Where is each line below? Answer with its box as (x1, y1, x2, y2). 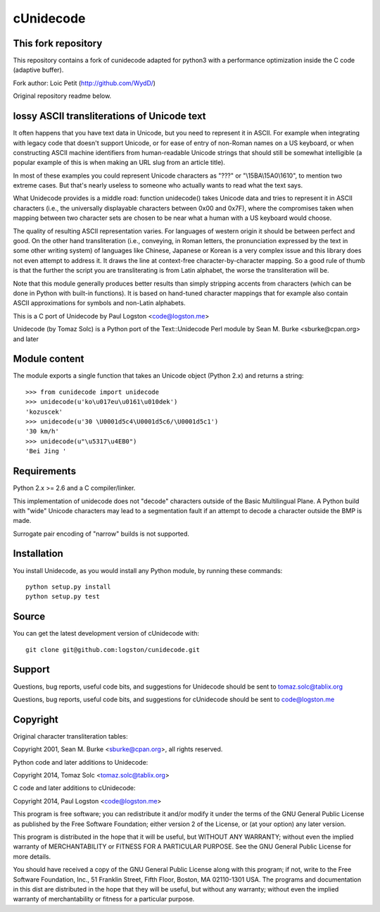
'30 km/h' (25, 427, 59, 436)
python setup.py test (25, 593, 100, 600)
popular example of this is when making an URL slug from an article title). (13, 159, 225, 167)
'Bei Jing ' (25, 448, 67, 455)
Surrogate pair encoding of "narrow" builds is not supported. (13, 529, 190, 538)
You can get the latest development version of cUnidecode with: (13, 629, 200, 638)
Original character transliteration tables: (13, 732, 128, 740)
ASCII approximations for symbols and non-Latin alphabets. (13, 299, 186, 307)
